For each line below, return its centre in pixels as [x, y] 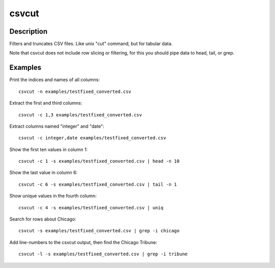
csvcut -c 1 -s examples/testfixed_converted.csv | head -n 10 [99, 161]
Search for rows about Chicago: [43, 219]
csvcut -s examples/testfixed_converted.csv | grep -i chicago [99, 231]
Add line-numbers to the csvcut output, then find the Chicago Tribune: [83, 242]
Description [29, 31]
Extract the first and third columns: [46, 103]
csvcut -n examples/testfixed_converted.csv [75, 91]
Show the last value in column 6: [44, 173]
